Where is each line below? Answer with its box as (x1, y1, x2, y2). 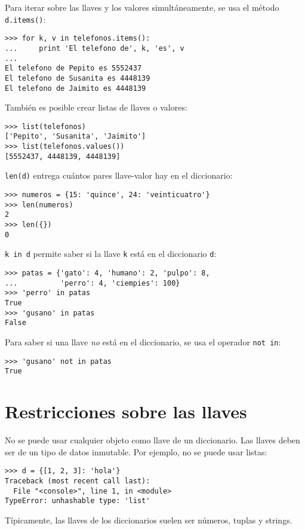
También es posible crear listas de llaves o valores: (5, 101, 187, 114)
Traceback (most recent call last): (5, 476, 150, 485)
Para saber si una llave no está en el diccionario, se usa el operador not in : (5, 335, 281, 348)
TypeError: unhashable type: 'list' (5, 497, 150, 506)
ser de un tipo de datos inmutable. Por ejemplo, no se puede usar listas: (5, 445, 267, 458)
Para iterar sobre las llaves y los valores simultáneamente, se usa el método (5, 1, 279, 13)
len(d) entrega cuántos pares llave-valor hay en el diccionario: (5, 169, 233, 182)
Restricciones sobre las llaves (5, 399, 247, 424)
